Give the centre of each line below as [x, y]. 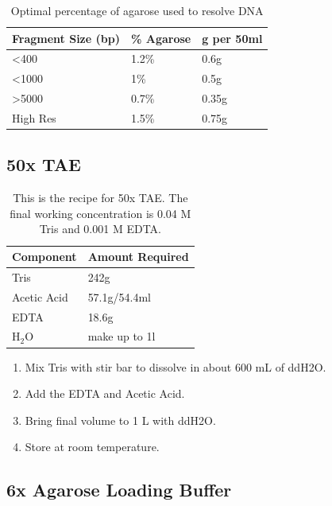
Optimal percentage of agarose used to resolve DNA [137, 10]
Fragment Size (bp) [66, 38]
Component [44, 257]
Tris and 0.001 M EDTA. [100, 229]
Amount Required [138, 257]
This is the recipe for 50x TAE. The [100, 198]
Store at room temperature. [92, 447]
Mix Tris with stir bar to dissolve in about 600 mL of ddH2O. [176, 366]
